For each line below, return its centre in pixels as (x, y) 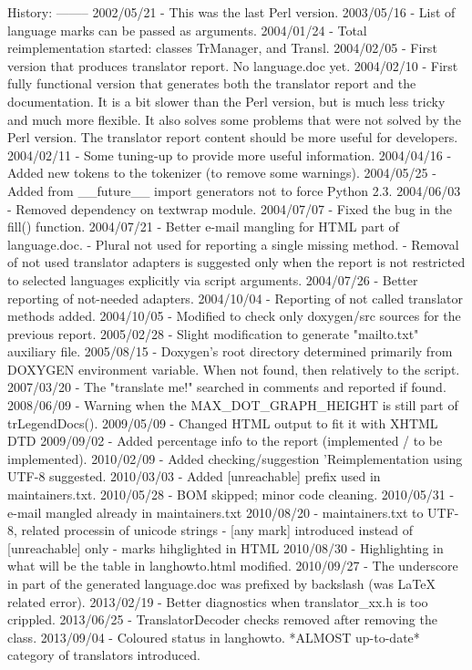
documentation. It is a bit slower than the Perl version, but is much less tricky (226, 101)
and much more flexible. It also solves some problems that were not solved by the (234, 119)
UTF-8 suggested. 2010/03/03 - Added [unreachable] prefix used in (194, 476)
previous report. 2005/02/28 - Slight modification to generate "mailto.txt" (213, 333)
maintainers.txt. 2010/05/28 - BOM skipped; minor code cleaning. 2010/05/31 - (231, 495)
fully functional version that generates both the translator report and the (212, 83)
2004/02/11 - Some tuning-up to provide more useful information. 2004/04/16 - (230, 155)
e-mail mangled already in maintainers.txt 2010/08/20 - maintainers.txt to (215, 512)
